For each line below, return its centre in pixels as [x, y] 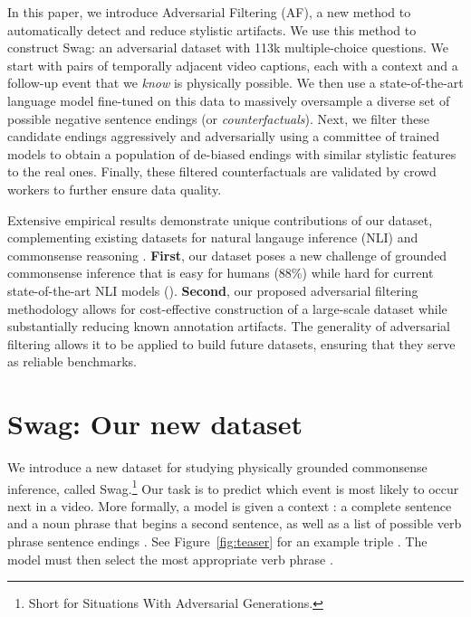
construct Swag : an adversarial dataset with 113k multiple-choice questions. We [228, 47]
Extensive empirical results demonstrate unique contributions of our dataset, [220, 219]
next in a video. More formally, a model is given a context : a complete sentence [230, 505]
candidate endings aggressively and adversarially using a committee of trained [223, 136]
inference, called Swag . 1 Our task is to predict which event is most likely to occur [233, 487]
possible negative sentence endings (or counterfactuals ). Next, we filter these [218, 118]
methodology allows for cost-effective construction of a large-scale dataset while [227, 308]
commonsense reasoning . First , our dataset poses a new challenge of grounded [227, 255]
